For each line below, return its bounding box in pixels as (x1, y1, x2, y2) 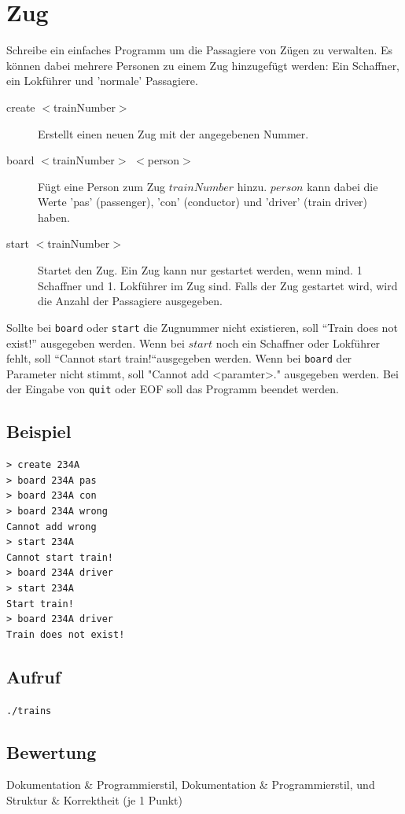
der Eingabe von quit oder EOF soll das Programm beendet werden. (6, 381, 339, 397)
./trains (6, 705, 52, 716)
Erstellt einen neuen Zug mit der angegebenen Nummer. (38, 125, 309, 142)
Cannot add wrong (6, 521, 97, 532)
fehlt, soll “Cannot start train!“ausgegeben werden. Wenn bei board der (6, 350, 352, 366)
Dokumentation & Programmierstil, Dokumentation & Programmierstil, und (6, 776, 375, 793)
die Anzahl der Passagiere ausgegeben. (38, 293, 223, 309)
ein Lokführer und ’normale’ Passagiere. (6, 72, 198, 89)
